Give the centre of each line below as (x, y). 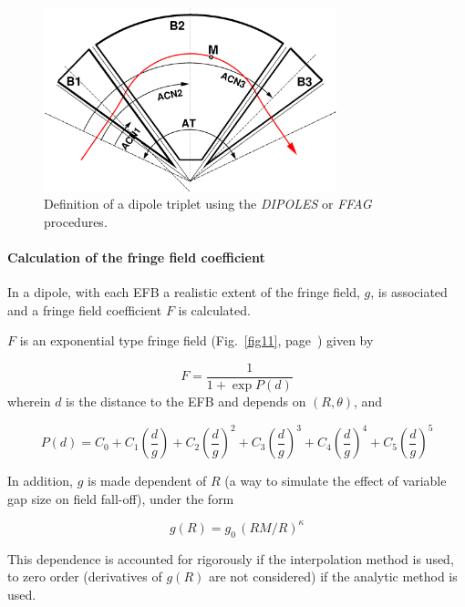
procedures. (76, 221)
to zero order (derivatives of (85, 576)
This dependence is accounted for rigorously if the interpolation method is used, (231, 558)
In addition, (40, 481)
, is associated (409, 292)
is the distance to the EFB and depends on (186, 401)
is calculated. (214, 309)
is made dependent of (147, 481)
